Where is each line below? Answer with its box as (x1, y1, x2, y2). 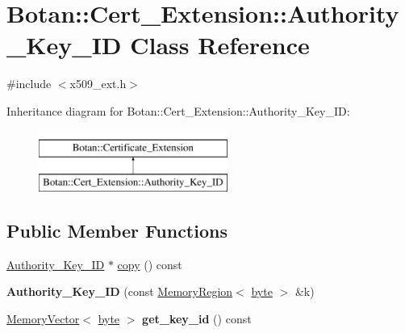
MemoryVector (6, 310, 80, 327)
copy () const (117, 255, 182, 272)
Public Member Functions (6, 218, 228, 243)
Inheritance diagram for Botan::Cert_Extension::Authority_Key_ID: (6, 102, 350, 119)
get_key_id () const (142, 310, 252, 327)
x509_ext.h (69, 75, 127, 92)
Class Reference (130, 28, 310, 61)
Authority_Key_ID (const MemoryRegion (6, 283, 233, 300)
